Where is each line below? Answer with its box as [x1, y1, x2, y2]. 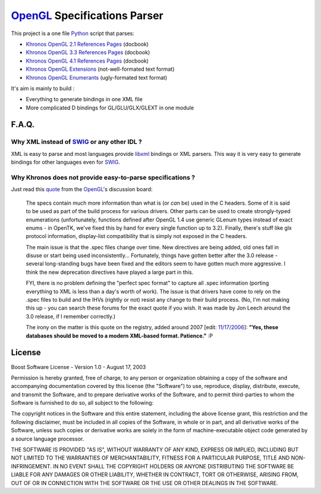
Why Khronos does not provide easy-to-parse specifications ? [11, 173, 196, 182]
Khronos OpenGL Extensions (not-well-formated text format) [26, 65, 175, 73]
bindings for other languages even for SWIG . [11, 158, 120, 166]
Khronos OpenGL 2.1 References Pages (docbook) [26, 40, 149, 48]
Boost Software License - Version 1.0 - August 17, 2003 [11, 363, 146, 370]
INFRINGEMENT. [11, 462, 52, 470]
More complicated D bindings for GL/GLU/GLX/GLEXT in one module [26, 104, 194, 111]
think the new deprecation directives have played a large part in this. [26, 268, 194, 276]
